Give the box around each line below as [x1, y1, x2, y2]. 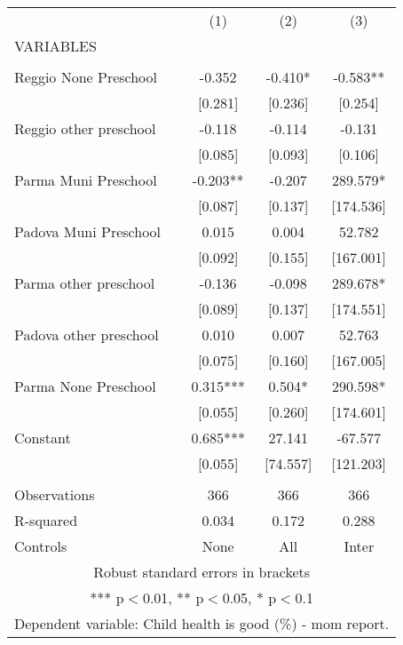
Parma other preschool [14, 273, 155, 293]
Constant [14, 427, 71, 448]
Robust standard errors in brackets [93, 561, 311, 582]
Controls [14, 536, 67, 556]
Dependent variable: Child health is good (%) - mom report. [14, 613, 390, 633]
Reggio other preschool [14, 118, 156, 139]
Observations [14, 484, 95, 505]
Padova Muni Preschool [14, 221, 162, 242]
